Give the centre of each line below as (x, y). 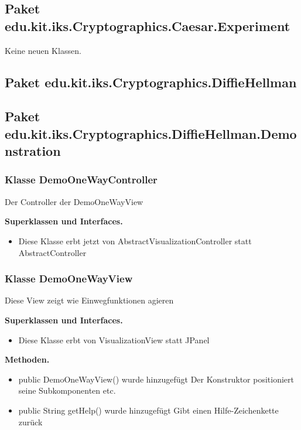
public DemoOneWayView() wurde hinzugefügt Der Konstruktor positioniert (156, 379)
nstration (33, 151)
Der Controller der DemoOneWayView (74, 201)
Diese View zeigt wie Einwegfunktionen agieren (89, 300)
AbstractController (52, 252)
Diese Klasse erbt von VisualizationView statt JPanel (114, 339)
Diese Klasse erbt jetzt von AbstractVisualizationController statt (135, 240)
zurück (30, 422)
